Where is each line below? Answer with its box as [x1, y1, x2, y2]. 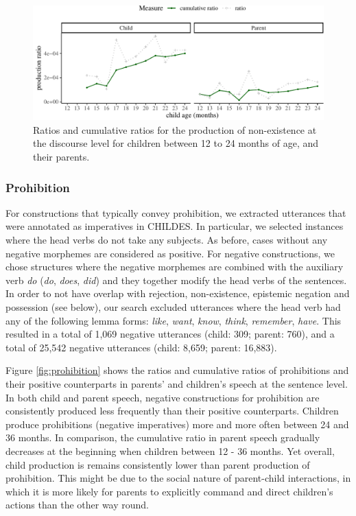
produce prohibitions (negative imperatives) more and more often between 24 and [5, 417, 349, 431]
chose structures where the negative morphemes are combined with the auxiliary [5, 259, 344, 274]
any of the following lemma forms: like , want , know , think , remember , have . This [5, 313, 342, 327]
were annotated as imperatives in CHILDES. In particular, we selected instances [5, 219, 344, 233]
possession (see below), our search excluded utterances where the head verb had [5, 300, 341, 314]
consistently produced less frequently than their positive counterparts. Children [5, 403, 339, 418]
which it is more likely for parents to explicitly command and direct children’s [5, 484, 333, 498]
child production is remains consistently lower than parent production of [5, 457, 310, 471]
